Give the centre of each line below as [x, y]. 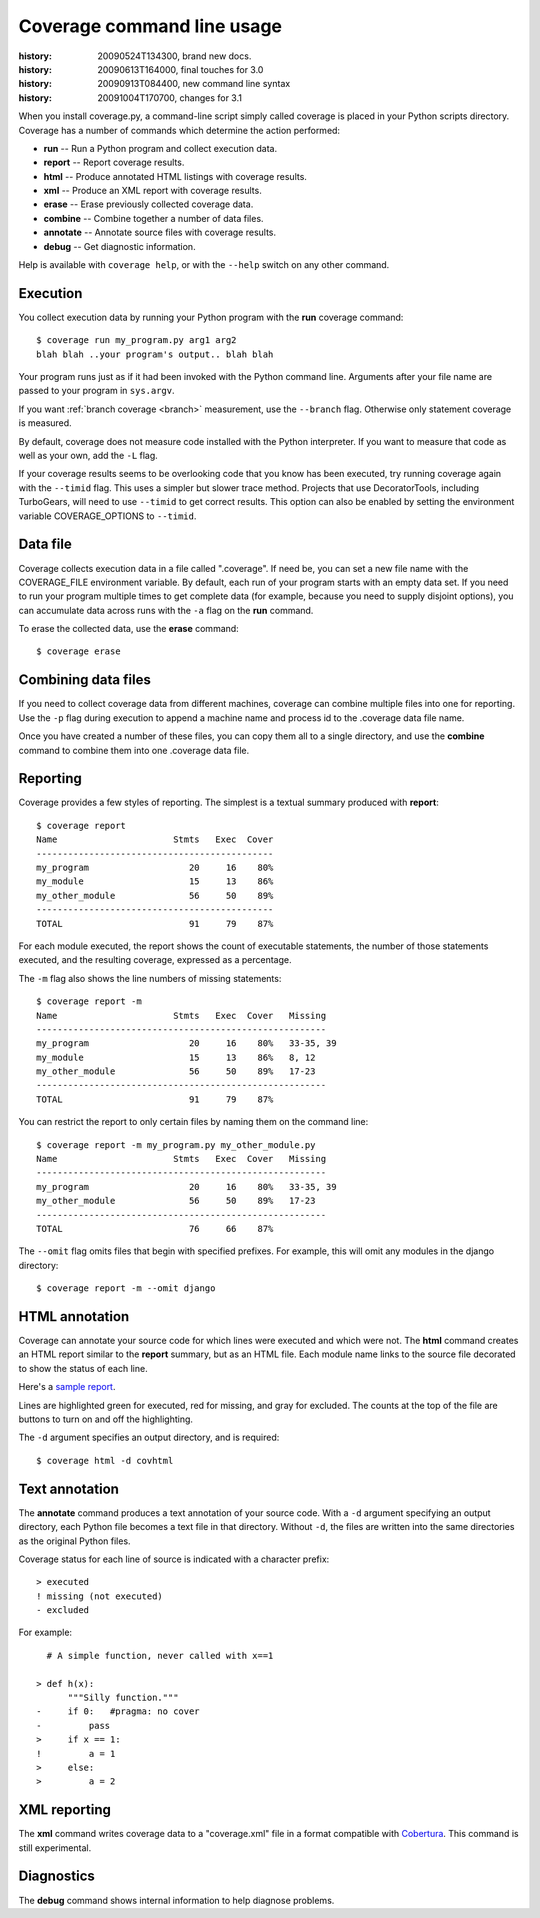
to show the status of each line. [83, 1368]
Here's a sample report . [67, 1387]
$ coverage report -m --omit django [126, 1288]
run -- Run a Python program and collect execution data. [160, 148]
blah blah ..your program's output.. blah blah [155, 354]
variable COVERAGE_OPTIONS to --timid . [107, 516]
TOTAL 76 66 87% [155, 1228]
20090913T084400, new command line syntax [194, 84]
